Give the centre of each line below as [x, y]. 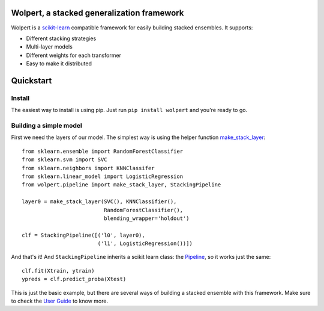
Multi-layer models [49, 47]
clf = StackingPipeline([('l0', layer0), [83, 235]
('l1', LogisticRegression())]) [145, 244]
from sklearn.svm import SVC [64, 160]
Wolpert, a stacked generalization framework [97, 13]
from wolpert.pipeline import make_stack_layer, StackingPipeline [121, 185]
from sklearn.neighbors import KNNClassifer [88, 168]
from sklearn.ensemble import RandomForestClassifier [102, 151]
